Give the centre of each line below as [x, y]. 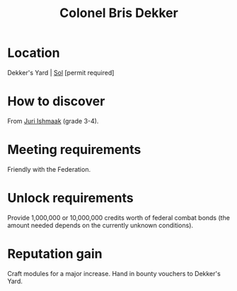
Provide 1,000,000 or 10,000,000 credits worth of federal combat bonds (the [118, 217]
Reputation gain [55, 254]
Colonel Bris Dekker [119, 13]
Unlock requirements [70, 198]
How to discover [56, 101]
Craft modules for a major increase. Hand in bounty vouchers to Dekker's [114, 273]
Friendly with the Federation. [49, 169]
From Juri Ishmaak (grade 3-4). [53, 121]
